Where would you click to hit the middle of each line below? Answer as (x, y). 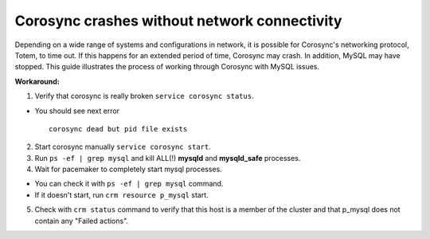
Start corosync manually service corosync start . (123, 147)
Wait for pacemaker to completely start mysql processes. (128, 169)
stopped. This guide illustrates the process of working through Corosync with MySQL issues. (167, 67)
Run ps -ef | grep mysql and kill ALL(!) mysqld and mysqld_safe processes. (168, 158)
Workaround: (37, 81)
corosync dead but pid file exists (118, 129)
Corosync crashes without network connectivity (178, 21)
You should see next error (77, 111)
